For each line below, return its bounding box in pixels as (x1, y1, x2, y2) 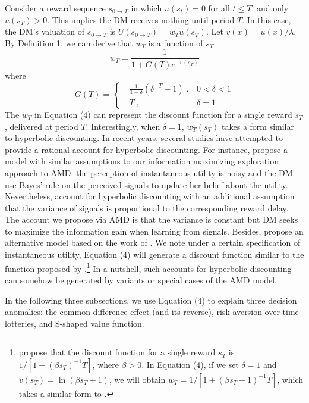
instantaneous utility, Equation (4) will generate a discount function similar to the (5, 248, 304, 261)
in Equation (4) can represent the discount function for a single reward (34, 108, 292, 120)
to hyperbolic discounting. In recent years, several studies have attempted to (5, 132, 283, 144)
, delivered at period (5, 120, 78, 132)
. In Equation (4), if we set (141, 358, 239, 370)
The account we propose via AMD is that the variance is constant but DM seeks (5, 213, 298, 226)
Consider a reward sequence (5, 2, 106, 14)
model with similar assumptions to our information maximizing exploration (5, 155, 279, 167)
